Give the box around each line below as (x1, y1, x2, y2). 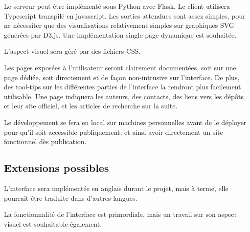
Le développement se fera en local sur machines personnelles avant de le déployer (4, 117, 247, 127)
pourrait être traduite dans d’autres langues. (4, 192, 137, 203)
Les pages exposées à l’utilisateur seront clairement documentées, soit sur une (4, 62, 236, 72)
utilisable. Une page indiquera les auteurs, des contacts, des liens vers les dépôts (4, 91, 244, 101)
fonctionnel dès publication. (4, 136, 87, 147)
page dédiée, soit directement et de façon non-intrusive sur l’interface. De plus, (4, 72, 240, 82)
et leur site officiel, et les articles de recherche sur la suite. (4, 101, 178, 111)
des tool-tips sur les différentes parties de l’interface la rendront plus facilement (4, 82, 241, 92)
